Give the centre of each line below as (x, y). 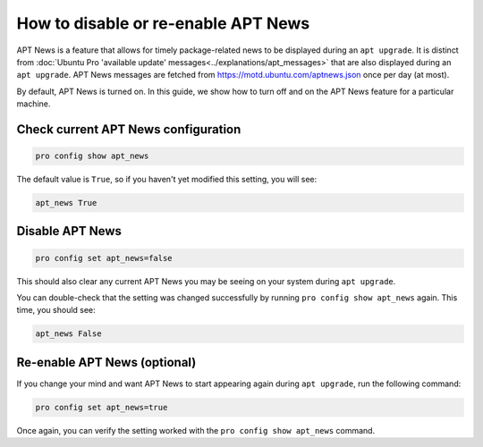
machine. (34, 104)
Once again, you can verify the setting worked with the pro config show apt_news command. (196, 430)
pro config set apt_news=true (102, 407)
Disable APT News (69, 231)
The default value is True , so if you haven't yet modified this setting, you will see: (167, 180)
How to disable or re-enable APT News (163, 23)
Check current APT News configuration (129, 129)
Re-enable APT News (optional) (106, 362)
